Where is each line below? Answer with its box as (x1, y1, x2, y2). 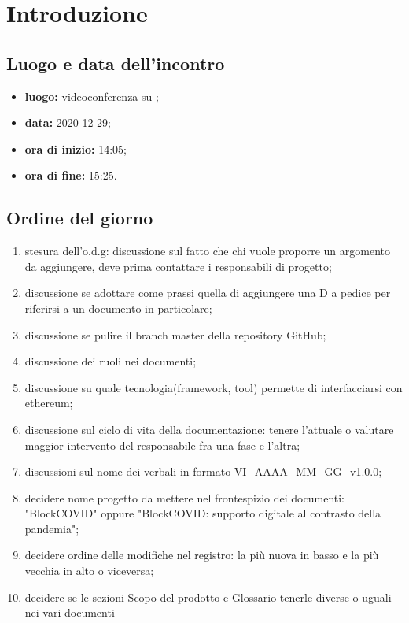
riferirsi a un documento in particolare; (24, 299, 212, 316)
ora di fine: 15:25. (24, 167, 117, 184)
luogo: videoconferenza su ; (24, 87, 159, 104)
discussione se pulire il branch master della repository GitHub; (24, 326, 326, 343)
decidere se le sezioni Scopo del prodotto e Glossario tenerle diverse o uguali (24, 588, 392, 605)
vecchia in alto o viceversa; (24, 562, 154, 579)
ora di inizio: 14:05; (24, 140, 127, 157)
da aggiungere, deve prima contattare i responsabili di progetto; (24, 258, 332, 274)
